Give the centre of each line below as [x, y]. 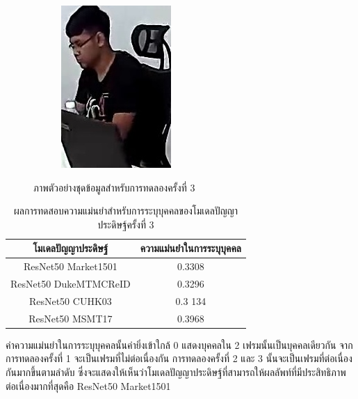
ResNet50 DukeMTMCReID [71, 284]
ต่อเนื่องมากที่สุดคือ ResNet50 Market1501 [88, 385]
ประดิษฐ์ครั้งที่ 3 [126, 224]
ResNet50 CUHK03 [70, 300]
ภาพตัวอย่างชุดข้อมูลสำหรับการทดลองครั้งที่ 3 [114, 187]
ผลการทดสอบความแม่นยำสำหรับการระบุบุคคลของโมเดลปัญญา [126, 211]
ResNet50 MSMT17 [71, 318]
